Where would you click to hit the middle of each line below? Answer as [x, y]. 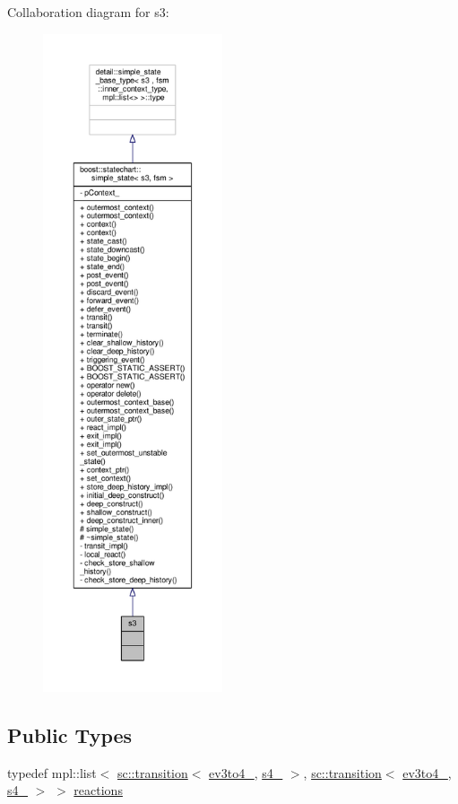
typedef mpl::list [52, 772]
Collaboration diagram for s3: [88, 12]
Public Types [70, 734]
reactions [98, 790]
